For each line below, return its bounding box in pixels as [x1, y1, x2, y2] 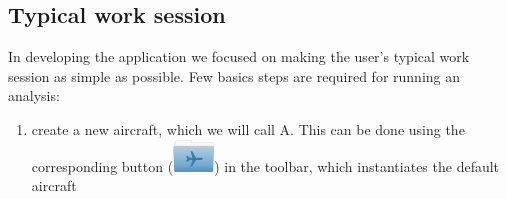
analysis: [8, 85, 60, 106]
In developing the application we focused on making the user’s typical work [8, 46, 470, 67]
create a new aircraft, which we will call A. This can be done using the [31, 118, 465, 139]
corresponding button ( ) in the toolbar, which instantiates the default [31, 155, 500, 176]
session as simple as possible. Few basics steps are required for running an [8, 65, 461, 86]
